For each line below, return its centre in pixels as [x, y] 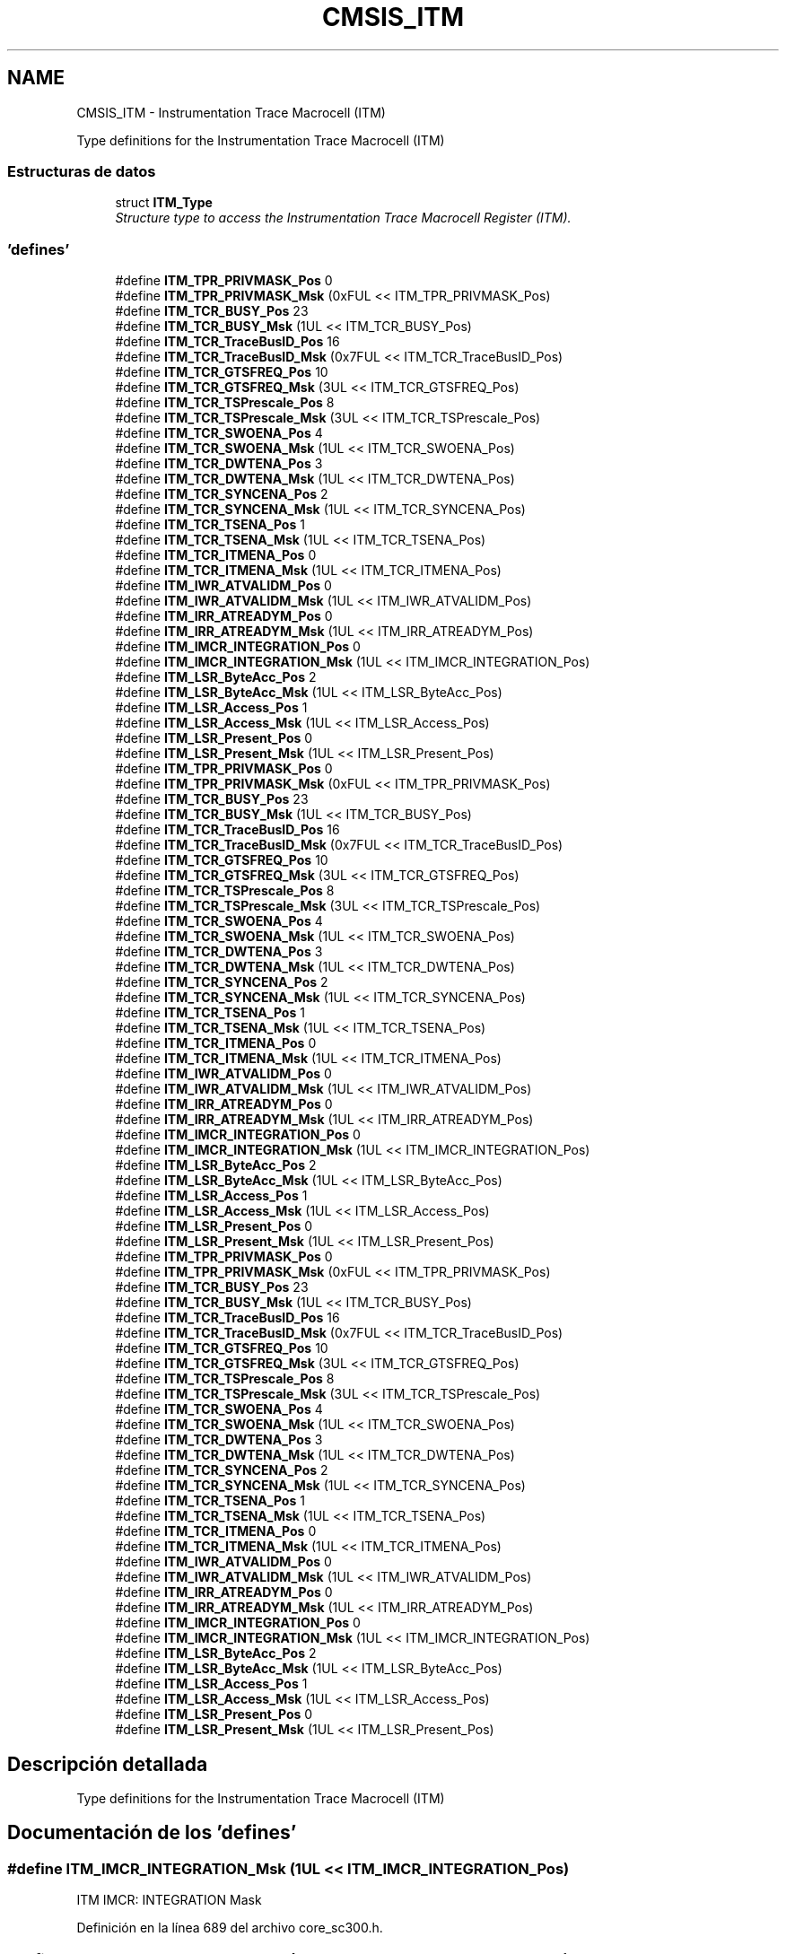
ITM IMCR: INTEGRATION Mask [169, 1900]
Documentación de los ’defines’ [152, 1833]
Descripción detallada [108, 1764]
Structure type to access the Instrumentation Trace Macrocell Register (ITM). [343, 218]
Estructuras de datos [82, 171]
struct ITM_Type [164, 203]
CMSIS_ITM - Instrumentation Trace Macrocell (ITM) [231, 112]
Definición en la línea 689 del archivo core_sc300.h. [230, 1928]
